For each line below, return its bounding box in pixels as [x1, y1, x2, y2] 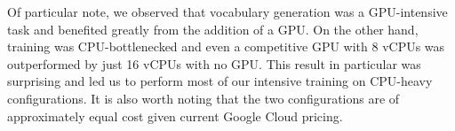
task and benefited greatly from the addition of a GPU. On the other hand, [7, 19, 419, 38]
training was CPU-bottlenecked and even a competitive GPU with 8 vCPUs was [7, 37, 445, 56]
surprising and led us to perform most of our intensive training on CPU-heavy [7, 72, 433, 90]
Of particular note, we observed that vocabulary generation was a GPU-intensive [7, 3, 448, 20]
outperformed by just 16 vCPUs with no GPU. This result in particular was [7, 54, 421, 73]
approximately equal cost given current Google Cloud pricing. [7, 106, 343, 125]
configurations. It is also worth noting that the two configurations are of [7, 89, 400, 107]
